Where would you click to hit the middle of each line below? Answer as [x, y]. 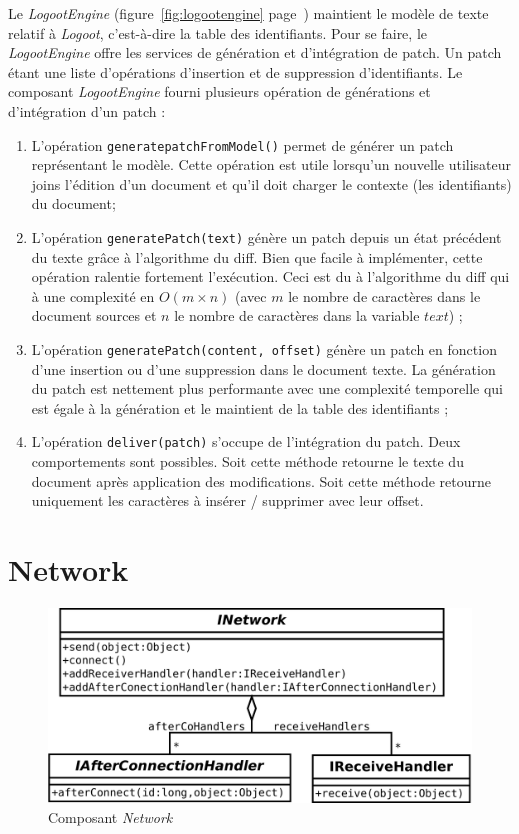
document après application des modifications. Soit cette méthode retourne [261, 480]
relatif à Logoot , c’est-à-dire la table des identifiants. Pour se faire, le [217, 32]
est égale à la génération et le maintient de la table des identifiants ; [240, 407]
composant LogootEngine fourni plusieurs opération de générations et [219, 91]
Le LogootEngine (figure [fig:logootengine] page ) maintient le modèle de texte [248, 13]
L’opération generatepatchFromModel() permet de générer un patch [242, 144]
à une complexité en [93, 295]
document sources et [94, 315]
